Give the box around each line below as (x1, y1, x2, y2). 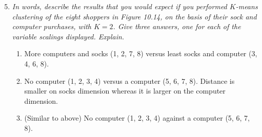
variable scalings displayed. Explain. (12, 31, 125, 41)
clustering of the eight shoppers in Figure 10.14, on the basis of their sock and (12, 11, 257, 21)
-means (235, 1, 258, 11)
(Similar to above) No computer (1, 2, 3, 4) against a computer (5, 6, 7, (24, 112, 250, 123)
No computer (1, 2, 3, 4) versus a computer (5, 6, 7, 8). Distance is (24, 75, 235, 86)
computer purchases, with (12, 21, 92, 32)
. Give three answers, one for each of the (113, 21, 241, 32)
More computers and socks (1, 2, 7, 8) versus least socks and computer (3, (24, 48, 257, 59)
